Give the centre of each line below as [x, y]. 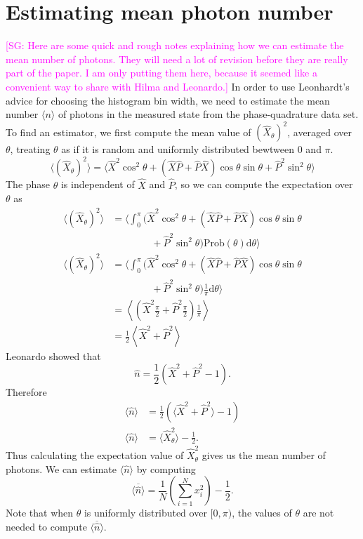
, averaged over [320, 132]
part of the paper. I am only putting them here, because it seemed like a [161, 73]
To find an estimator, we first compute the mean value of [128, 132]
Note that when [40, 513]
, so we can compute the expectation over [264, 184]
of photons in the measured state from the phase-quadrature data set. [208, 114]
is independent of [98, 184]
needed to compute [46, 526]
